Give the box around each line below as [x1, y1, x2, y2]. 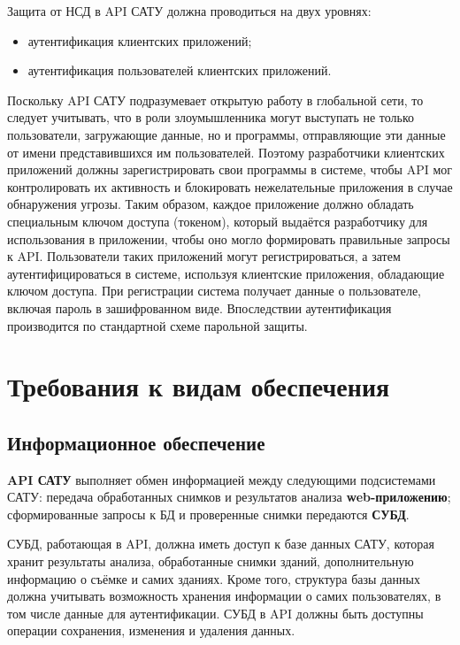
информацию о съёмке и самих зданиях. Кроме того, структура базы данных [7, 569, 420, 587]
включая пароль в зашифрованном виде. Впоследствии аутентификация [7, 298, 392, 317]
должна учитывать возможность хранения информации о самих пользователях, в [7, 587, 441, 605]
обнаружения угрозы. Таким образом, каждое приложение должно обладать [7, 195, 414, 213]
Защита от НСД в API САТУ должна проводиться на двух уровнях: [7, 2, 372, 19]
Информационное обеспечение [7, 428, 265, 456]
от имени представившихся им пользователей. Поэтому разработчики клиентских [7, 142, 445, 161]
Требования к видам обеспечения [7, 368, 390, 404]
